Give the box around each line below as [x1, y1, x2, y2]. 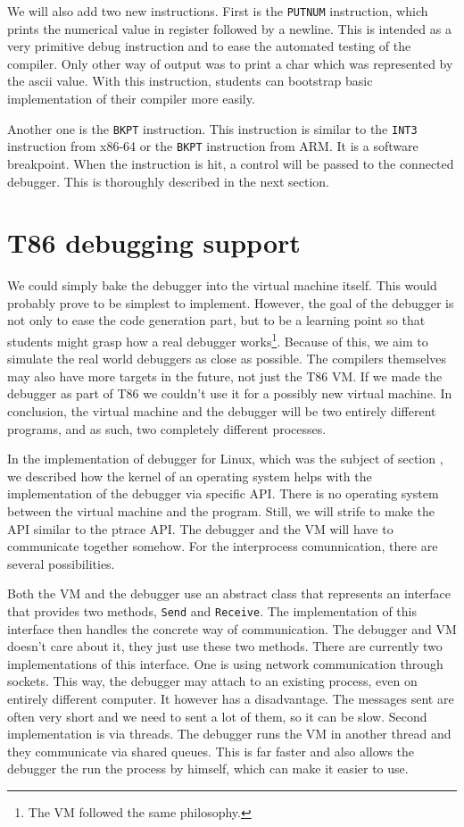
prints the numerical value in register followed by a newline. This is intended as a [7, 19, 452, 38]
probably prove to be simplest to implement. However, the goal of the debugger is [7, 293, 454, 312]
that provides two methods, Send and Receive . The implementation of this [7, 602, 417, 620]
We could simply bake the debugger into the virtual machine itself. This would [7, 276, 437, 295]
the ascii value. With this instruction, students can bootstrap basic [7, 71, 373, 90]
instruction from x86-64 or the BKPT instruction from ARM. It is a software [7, 137, 418, 155]
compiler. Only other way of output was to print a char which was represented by [7, 54, 453, 72]
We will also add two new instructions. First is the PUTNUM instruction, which [7, 2, 428, 20]
